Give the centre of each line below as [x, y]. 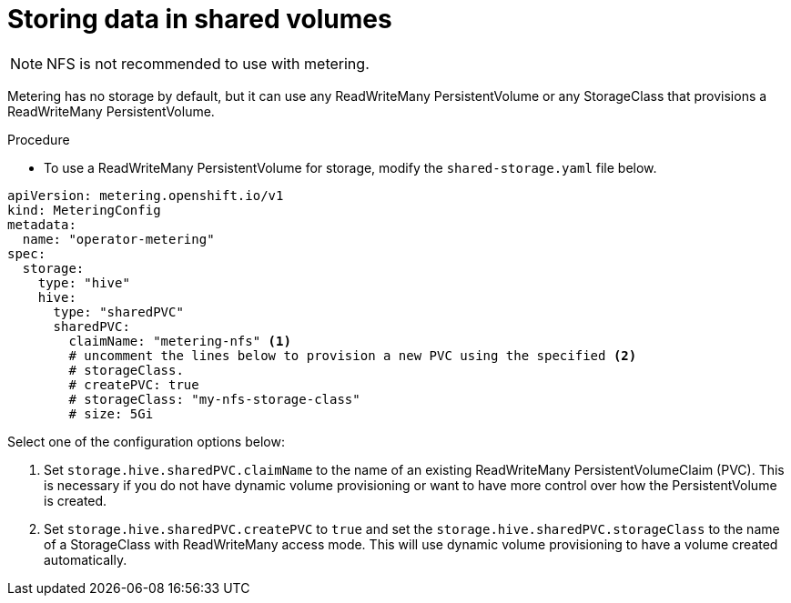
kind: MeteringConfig [84, 210]
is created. [76, 500]
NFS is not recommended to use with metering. [208, 63]
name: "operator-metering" [118, 239]
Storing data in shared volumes [200, 19]
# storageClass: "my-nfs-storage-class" [214, 399]
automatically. [86, 559]
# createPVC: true [134, 384]
